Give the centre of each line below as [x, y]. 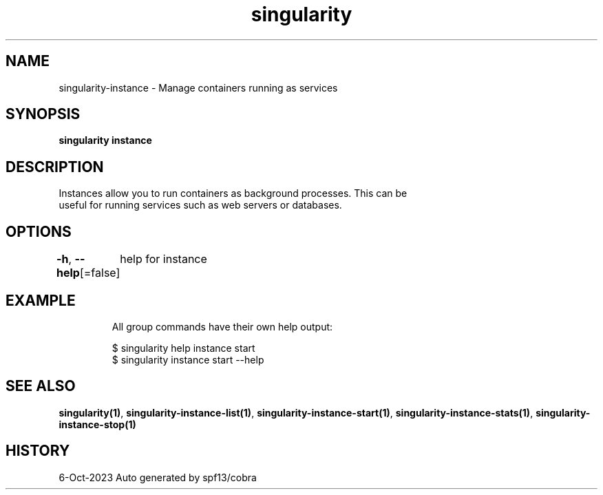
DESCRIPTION [55, 167]
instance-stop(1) [97, 424]
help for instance [163, 259]
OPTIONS [39, 231]
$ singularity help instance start [183, 348]
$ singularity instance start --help [188, 359]
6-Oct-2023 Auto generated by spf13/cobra [158, 477]
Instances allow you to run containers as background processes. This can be [233, 193]
